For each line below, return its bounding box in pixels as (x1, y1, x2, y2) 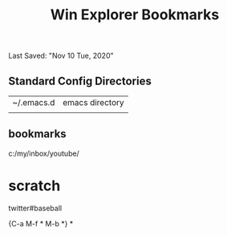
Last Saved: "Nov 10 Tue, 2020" (8, 51, 114, 61)
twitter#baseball (8, 203, 63, 213)
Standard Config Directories (8, 74, 152, 87)
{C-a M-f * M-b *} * (8, 218, 74, 228)
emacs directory (63, 97, 124, 108)
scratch (8, 177, 61, 194)
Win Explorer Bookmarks (50, 6, 220, 24)
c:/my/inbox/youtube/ (8, 149, 80, 158)
